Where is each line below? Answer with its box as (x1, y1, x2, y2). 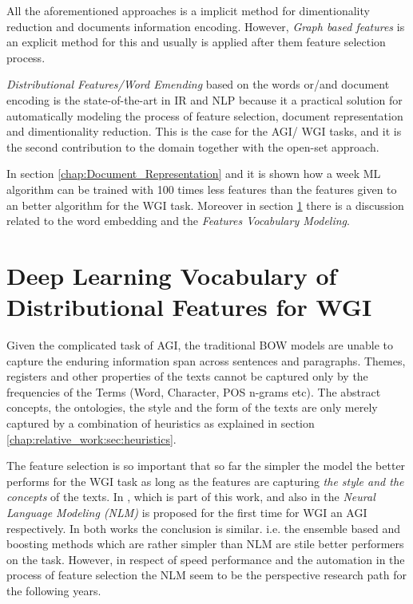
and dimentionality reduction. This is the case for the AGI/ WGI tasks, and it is (6, 123, 402, 140)
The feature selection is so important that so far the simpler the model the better (6, 457, 406, 474)
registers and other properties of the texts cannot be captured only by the (6, 368, 368, 385)
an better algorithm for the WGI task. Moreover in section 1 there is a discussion (6, 196, 404, 213)
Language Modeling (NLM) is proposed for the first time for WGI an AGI (6, 503, 367, 520)
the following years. (6, 582, 101, 598)
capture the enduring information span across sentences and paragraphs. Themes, (6, 352, 406, 369)
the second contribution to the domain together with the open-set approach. (6, 138, 379, 155)
